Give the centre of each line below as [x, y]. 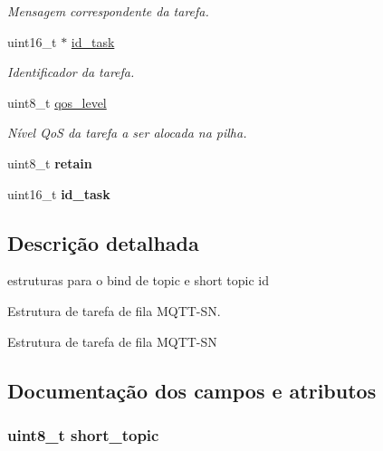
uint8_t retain [50, 163]
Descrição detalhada [103, 242]
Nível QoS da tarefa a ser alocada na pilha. [127, 133]
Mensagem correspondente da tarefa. [108, 11]
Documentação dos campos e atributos [192, 390]
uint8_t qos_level [57, 102]
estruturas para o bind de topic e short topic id [138, 280]
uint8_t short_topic [83, 434]
